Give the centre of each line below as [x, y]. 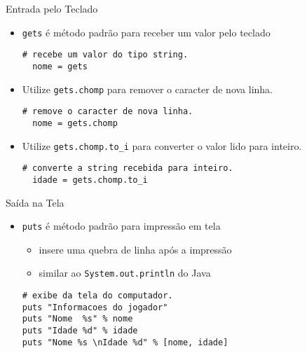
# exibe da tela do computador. [97, 296]
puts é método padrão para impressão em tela [121, 226]
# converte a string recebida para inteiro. [128, 168]
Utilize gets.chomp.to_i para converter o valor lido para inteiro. [162, 145]
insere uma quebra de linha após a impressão [135, 249]
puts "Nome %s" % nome [77, 319]
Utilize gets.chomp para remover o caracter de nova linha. [148, 89]
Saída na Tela [35, 202]
